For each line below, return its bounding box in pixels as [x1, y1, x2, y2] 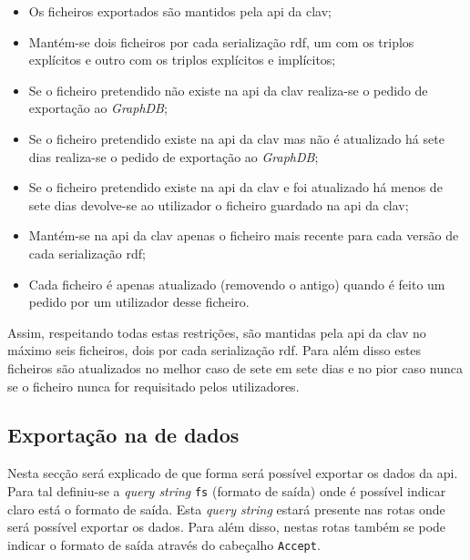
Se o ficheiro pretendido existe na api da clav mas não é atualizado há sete [28, 128, 444, 148]
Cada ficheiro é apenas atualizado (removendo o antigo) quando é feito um [28, 274, 445, 293]
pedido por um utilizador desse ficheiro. [28, 292, 250, 311]
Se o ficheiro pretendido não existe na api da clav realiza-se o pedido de [28, 80, 428, 99]
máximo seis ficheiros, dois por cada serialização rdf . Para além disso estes [7, 341, 422, 360]
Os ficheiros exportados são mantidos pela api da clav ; [28, 2, 332, 20]
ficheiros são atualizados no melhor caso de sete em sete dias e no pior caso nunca [7, 358, 463, 377]
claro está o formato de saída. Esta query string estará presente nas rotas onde [7, 499, 445, 518]
